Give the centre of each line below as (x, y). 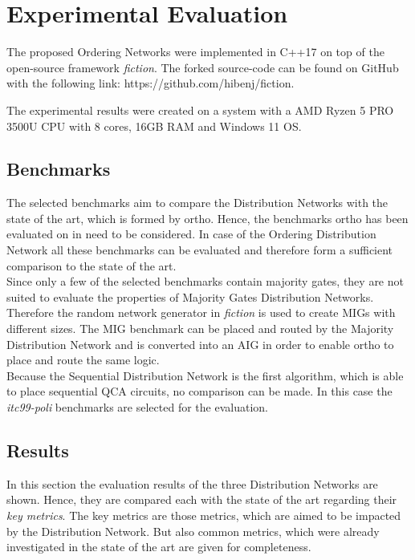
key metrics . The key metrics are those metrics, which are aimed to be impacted (204, 515)
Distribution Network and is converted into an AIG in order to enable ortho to (200, 344)
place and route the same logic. (83, 360)
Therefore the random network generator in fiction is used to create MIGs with (201, 312)
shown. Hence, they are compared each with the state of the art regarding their (202, 499)
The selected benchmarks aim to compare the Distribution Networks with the (197, 203)
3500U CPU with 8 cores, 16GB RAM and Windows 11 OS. (154, 126)
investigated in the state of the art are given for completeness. (159, 547)
